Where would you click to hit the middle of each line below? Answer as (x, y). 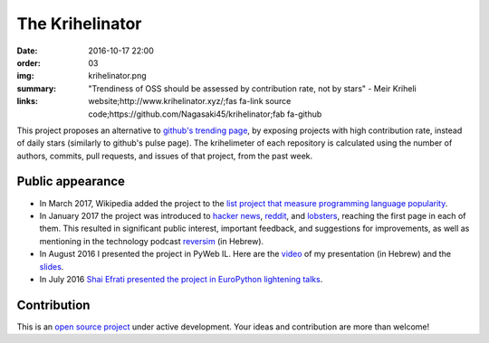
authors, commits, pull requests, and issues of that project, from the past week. (165, 156)
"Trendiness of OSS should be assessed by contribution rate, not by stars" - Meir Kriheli (252, 88)
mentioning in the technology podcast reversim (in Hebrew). (152, 241)
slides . (52, 266)
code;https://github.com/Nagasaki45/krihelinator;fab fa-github (205, 114)
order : (29, 62)
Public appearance (71, 181)
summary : (37, 88)
